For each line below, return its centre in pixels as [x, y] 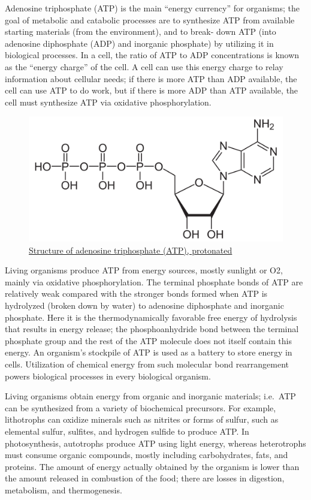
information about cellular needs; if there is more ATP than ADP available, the [151, 78]
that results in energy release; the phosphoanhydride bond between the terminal [152, 329]
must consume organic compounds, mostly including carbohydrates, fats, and [147, 455]
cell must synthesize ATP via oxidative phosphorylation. [108, 102]
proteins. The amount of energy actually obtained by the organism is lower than [152, 466]
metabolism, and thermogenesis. [64, 490]
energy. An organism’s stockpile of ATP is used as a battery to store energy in [149, 352]
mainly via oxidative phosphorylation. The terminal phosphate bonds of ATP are [154, 281]
